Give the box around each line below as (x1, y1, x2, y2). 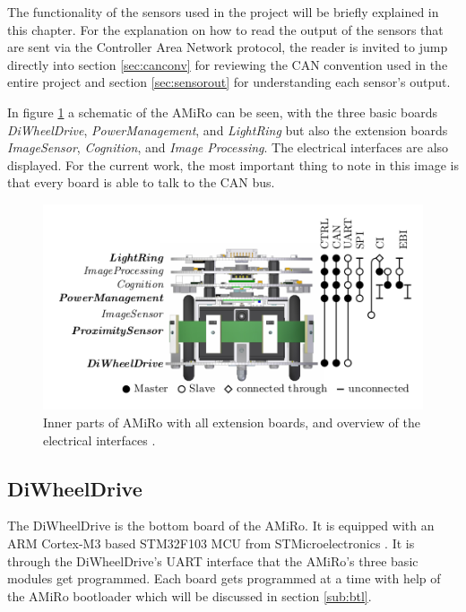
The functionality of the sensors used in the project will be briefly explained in (7, 3, 439, 21)
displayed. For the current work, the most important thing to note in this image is (7, 155, 459, 174)
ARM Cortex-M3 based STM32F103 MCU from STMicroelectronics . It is (7, 533, 415, 552)
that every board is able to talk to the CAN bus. (7, 173, 275, 192)
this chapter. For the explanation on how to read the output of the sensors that (7, 20, 444, 39)
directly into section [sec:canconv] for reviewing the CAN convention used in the (7, 55, 448, 73)
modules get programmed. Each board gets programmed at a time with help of (7, 569, 441, 588)
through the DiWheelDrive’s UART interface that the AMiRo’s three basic (7, 551, 419, 570)
